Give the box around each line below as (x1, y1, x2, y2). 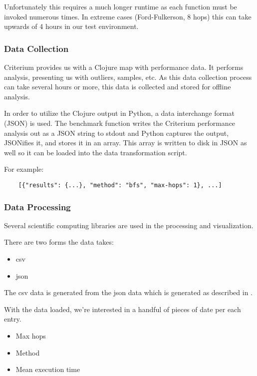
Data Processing (4, 200, 71, 213)
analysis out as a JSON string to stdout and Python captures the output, (4, 127, 229, 138)
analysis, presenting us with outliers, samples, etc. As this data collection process (4, 71, 252, 82)
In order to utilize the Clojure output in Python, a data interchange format (4, 108, 235, 118)
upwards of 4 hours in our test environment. (4, 21, 139, 31)
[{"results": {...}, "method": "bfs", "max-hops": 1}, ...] (18, 181, 222, 189)
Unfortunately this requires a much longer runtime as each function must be (4, 1, 237, 11)
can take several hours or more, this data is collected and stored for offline (4, 81, 231, 92)
